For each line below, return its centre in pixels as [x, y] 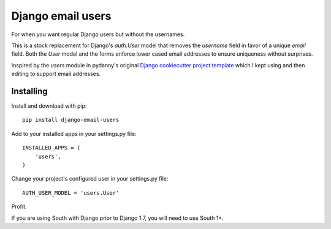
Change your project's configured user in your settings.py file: [90, 179]
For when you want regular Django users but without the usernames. [98, 34]
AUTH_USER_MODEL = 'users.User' [71, 193]
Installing [30, 91]
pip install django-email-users [71, 120]
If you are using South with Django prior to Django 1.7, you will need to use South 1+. [117, 218]
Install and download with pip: [49, 106]
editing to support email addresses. [56, 74]
